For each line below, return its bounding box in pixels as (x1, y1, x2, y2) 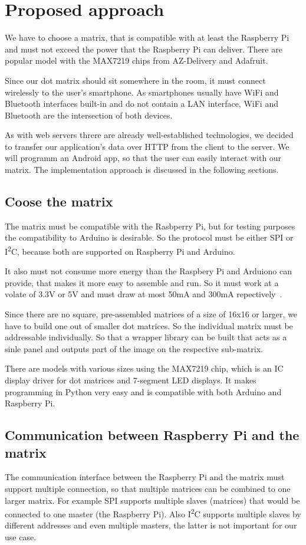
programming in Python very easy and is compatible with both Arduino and (5, 385, 282, 398)
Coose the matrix (5, 192, 113, 211)
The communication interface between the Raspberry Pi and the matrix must (5, 471, 285, 483)
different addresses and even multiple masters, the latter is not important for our (5, 519, 297, 531)
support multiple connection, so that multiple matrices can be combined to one (5, 482, 291, 495)
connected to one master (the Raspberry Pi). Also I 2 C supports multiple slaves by (5, 506, 301, 520)
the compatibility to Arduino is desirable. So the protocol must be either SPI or (5, 231, 294, 244)
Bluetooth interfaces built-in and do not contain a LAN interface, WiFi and (5, 97, 278, 110)
